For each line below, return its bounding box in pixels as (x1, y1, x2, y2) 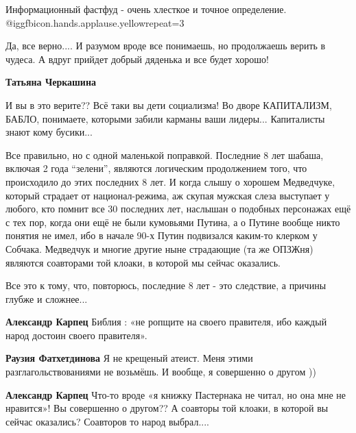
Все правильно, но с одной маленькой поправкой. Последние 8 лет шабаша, (5, 147, 324, 162)
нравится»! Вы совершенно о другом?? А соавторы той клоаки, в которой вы (5, 401, 329, 415)
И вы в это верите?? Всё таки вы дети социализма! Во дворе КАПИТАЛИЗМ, (5, 97, 332, 112)
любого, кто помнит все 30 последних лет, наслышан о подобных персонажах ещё (5, 201, 351, 216)
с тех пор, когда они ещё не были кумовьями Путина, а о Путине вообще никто (5, 214, 340, 229)
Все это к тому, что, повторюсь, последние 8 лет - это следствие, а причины (5, 278, 327, 293)
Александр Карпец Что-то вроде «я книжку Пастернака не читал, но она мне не (5, 387, 346, 401)
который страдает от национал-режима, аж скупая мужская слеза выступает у (5, 188, 330, 202)
